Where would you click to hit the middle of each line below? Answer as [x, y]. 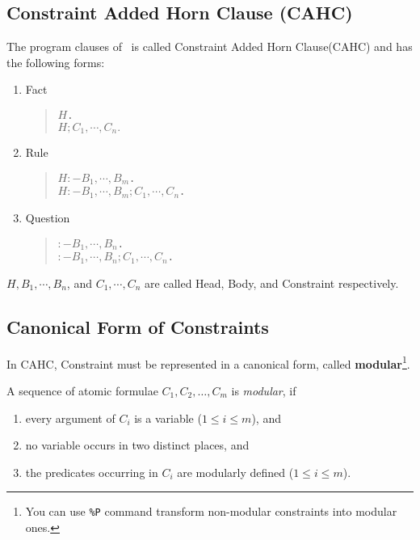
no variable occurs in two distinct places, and [137, 445]
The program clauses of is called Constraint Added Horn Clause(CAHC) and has [210, 46]
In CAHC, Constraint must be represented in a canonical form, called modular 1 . [208, 362]
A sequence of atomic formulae [82, 390]
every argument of [70, 418]
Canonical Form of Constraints [138, 326]
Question [48, 217]
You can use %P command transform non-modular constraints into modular [211, 511]
